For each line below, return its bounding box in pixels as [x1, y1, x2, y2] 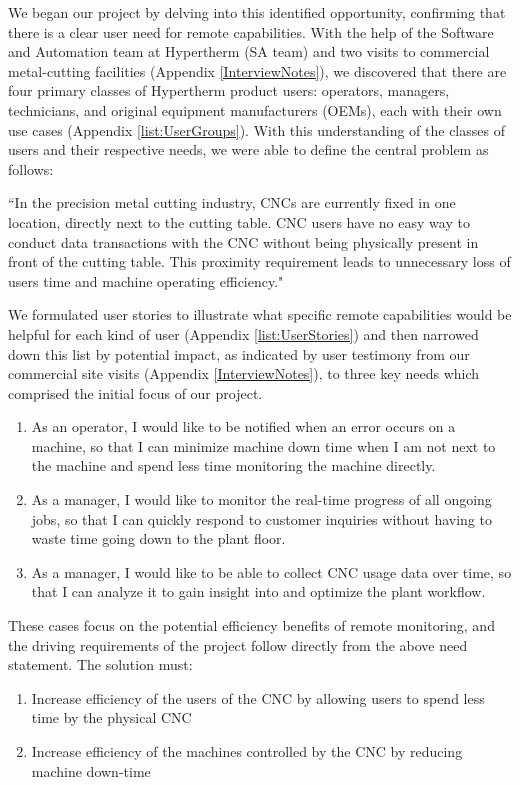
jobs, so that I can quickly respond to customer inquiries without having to [31, 508, 492, 529]
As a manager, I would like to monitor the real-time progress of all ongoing [31, 489, 492, 510]
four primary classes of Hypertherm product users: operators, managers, [8, 80, 450, 101]
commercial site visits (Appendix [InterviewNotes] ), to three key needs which [8, 363, 480, 384]
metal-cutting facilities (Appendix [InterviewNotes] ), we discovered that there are [8, 60, 507, 81]
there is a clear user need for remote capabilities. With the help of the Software [8, 21, 494, 42]
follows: [8, 158, 54, 179]
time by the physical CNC [31, 707, 192, 728]
